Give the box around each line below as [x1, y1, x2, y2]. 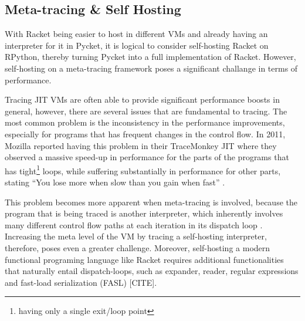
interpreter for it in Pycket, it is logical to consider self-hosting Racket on [5, 39, 269, 51]
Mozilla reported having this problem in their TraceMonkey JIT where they [5, 139, 277, 151]
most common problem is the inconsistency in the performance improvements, [5, 116, 285, 129]
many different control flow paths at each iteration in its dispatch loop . [5, 218, 263, 231]
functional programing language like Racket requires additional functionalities [5, 253, 284, 265]
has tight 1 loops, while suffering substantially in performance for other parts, [5, 163, 281, 177]
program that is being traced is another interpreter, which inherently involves [5, 207, 283, 219]
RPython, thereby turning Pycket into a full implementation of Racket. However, [5, 50, 296, 63]
